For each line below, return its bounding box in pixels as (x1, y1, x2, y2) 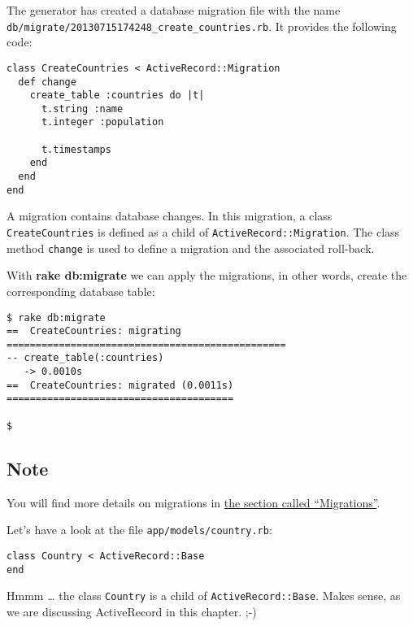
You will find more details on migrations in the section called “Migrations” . (7, 493, 380, 511)
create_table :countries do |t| (29, 89, 205, 102)
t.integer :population (41, 116, 164, 128)
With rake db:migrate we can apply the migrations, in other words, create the (7, 267, 407, 284)
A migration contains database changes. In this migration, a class (7, 207, 333, 224)
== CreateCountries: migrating (7, 325, 181, 337)
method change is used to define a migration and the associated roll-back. (7, 239, 375, 256)
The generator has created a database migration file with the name (7, 2, 341, 18)
